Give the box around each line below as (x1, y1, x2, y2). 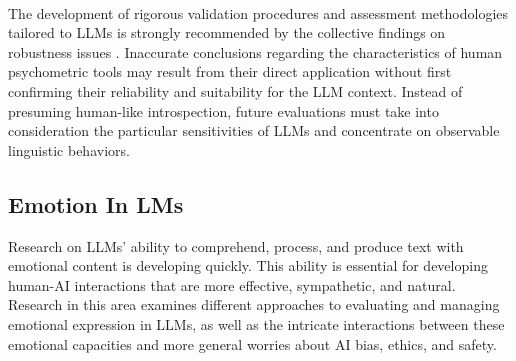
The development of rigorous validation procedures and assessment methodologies (8, 2, 509, 23)
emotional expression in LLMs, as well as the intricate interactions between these (8, 313, 505, 334)
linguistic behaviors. (8, 139, 130, 160)
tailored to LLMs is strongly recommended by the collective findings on (8, 22, 446, 43)
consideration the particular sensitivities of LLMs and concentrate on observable (8, 120, 500, 141)
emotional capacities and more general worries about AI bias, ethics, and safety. (8, 333, 497, 354)
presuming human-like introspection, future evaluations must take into (8, 100, 439, 121)
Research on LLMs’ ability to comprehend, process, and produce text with (8, 235, 464, 256)
